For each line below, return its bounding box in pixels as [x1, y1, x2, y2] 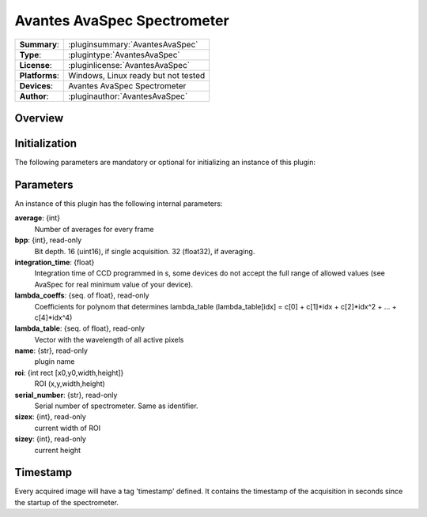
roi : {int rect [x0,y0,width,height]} [14, 368, 124, 377]
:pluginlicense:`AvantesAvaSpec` [68, 59, 190, 70]
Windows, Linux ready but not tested [68, 69, 206, 81]
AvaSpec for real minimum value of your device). [34, 279, 194, 289]
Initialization [14, 137, 77, 150]
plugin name [34, 357, 75, 366]
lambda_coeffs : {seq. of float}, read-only [14, 290, 149, 300]
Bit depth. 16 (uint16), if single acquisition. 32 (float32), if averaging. [34, 246, 255, 256]
